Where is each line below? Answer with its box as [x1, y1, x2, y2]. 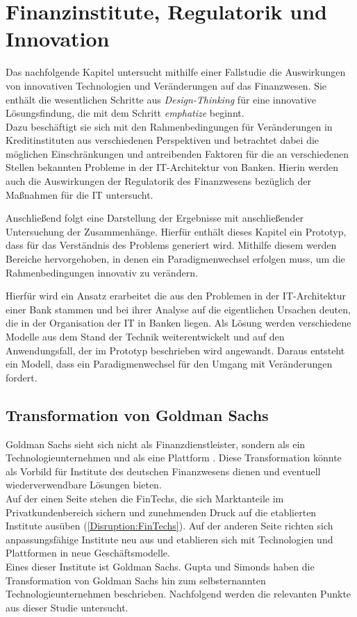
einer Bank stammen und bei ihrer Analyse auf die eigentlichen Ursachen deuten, [6, 302, 351, 316]
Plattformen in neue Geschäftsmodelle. [6, 545, 170, 560]
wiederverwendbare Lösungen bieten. [6, 477, 162, 492]
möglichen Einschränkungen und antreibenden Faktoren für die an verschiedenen [6, 146, 349, 161]
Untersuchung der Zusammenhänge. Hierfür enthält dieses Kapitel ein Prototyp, [6, 224, 347, 238]
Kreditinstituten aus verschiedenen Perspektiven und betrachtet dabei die [6, 133, 319, 147]
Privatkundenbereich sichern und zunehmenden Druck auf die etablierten [6, 504, 317, 519]
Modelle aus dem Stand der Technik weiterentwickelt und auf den [6, 329, 285, 343]
